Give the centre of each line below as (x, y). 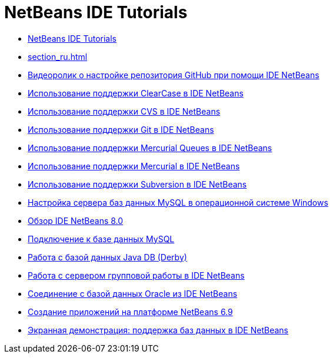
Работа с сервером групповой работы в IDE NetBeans (136, 275)
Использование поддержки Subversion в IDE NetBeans (137, 184)
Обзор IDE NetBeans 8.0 (76, 220)
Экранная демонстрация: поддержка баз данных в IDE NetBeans (158, 330)
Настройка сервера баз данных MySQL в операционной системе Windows (178, 202)
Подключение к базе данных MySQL (101, 239)
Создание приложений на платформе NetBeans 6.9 (130, 312)
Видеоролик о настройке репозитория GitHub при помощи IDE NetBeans (174, 75)
